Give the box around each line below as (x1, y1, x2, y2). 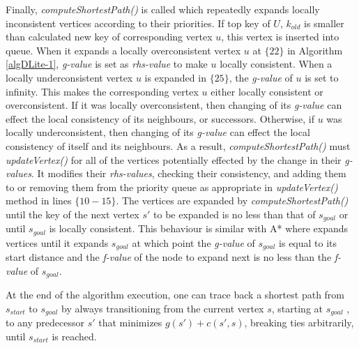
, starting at (271, 301, 323, 315)
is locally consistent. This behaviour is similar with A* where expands (49, 221, 349, 236)
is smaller (303, 15, 344, 30)
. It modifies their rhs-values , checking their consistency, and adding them (31, 166, 346, 181)
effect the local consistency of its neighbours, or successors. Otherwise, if (6, 111, 314, 126)
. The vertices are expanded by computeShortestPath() (116, 193, 349, 208)
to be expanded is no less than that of (153, 206, 316, 221)
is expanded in (144, 70, 206, 84)
